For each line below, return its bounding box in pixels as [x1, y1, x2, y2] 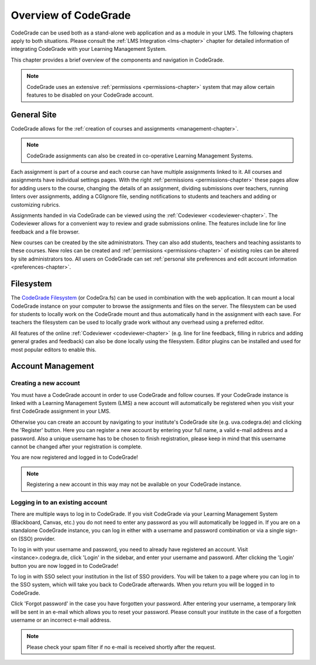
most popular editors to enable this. [11, 346, 97, 353]
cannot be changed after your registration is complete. [11, 443, 143, 450]
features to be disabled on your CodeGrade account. [26, 91, 154, 98]
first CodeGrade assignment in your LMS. [11, 407, 111, 415]
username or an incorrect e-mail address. [11, 616, 111, 623]
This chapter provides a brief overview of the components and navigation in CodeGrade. [11, 56, 225, 63]
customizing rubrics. [11, 201, 61, 208]
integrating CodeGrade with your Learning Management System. [11, 46, 167, 53]
